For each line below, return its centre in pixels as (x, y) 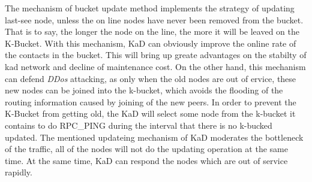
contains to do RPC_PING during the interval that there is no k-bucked (139, 125)
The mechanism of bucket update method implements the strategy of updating (150, 8)
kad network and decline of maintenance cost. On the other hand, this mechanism (155, 66)
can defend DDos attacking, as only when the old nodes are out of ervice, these (151, 78)
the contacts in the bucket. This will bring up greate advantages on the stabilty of (156, 55)
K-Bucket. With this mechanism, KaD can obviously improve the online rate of (151, 43)
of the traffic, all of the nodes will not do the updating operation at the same (146, 149)
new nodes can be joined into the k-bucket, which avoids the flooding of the (144, 90)
